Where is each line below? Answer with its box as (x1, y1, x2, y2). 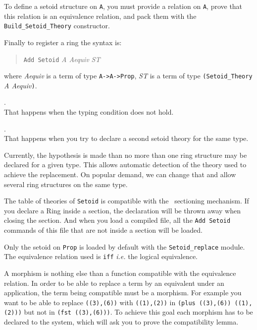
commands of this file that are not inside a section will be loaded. (4, 225, 203, 235)
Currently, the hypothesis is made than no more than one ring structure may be (4, 149, 247, 160)
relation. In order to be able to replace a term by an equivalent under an (4, 277, 224, 288)
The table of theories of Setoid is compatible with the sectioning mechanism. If (4, 196, 249, 206)
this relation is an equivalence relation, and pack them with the (4, 10, 197, 21)
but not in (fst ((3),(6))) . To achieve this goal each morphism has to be (24, 307, 253, 317)
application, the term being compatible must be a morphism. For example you (4, 287, 242, 298)
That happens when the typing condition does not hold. (4, 107, 174, 117)
